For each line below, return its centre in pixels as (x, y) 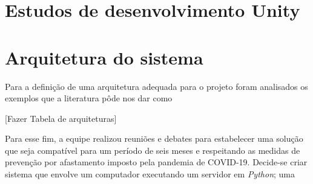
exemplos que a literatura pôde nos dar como (89, 98)
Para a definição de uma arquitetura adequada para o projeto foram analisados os (156, 86)
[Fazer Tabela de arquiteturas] (61, 118)
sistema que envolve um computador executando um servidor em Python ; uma (150, 174)
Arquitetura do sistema (104, 57)
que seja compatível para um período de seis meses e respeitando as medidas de (153, 150)
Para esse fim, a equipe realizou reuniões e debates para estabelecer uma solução (154, 138)
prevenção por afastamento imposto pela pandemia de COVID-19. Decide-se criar (156, 162)
